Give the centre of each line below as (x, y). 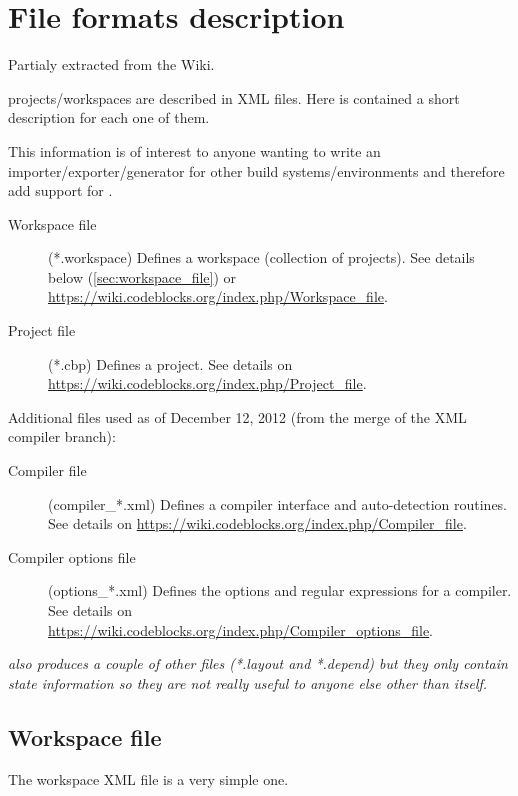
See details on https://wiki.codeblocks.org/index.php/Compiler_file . (257, 523)
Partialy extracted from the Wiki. (111, 64)
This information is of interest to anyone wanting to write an (194, 150)
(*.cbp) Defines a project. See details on (170, 363)
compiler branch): (62, 436)
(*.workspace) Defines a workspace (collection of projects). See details (261, 257)
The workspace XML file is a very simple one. (148, 778)
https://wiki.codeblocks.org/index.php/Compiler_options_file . (241, 629)
